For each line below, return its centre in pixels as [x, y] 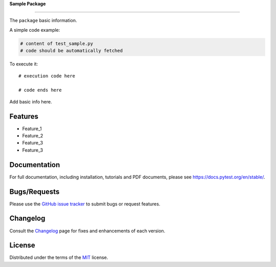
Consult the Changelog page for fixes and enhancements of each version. [87, 231]
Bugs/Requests [34, 191]
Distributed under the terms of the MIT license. [59, 258]
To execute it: [24, 64]
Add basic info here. [31, 101]
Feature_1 [32, 129]
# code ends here [40, 90]
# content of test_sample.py [57, 43]
